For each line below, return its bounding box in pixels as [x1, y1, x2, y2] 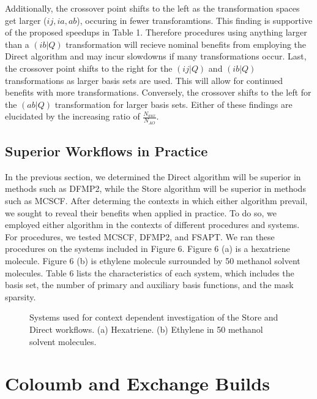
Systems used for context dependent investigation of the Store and [29, 311, 278, 324]
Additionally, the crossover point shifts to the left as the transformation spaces [5, 2, 300, 14]
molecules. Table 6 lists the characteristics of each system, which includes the [5, 266, 294, 279]
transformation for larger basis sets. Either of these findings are [54, 97, 293, 110]
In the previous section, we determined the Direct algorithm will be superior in [5, 170, 301, 183]
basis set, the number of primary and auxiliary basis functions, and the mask [5, 278, 294, 291]
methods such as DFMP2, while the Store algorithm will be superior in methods [5, 182, 306, 195]
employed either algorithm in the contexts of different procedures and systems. [5, 218, 300, 231]
